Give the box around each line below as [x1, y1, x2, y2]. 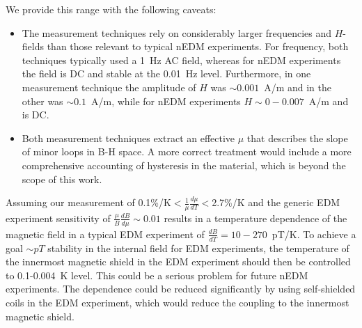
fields [22, 39, 44, 54]
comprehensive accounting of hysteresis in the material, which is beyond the [22, 157, 346, 172]
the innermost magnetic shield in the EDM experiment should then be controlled [6, 254, 351, 269]
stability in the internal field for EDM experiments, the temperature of [47, 240, 349, 255]
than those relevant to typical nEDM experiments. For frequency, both [47, 39, 349, 54]
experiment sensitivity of [6, 210, 111, 225]
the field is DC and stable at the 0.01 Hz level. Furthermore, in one [22, 66, 311, 81]
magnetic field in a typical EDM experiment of [6, 226, 205, 241]
